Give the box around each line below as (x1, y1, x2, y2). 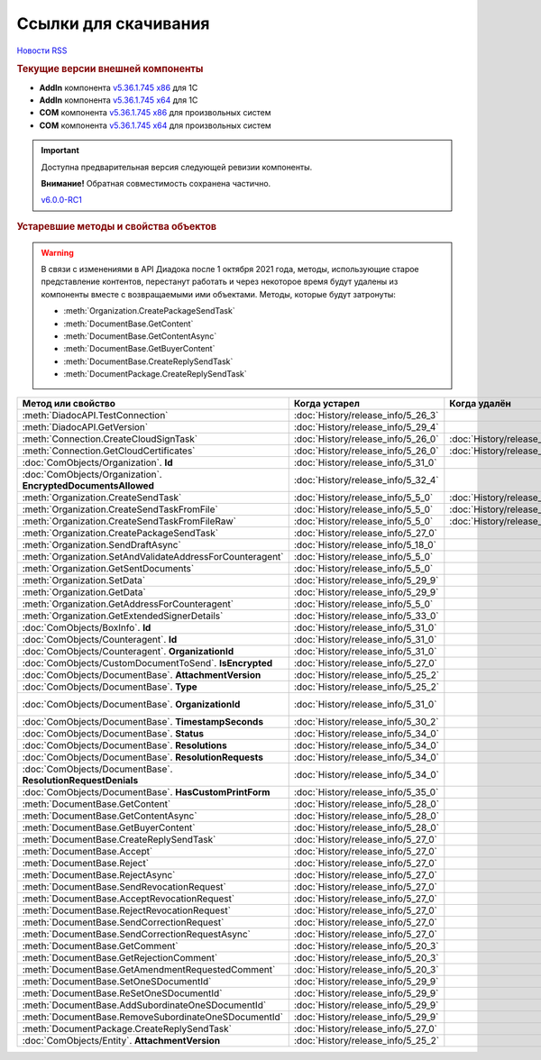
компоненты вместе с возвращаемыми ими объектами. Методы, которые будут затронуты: (41, 288, 397, 299)
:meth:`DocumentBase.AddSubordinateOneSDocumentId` (22, 999, 267, 1011)
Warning (41, 247, 74, 258)
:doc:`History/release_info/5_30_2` (293, 715, 439, 727)
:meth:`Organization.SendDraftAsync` (22, 538, 182, 551)
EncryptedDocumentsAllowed (22, 479, 155, 491)
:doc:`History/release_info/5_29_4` (293, 420, 439, 433)
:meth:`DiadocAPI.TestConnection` (22, 408, 169, 421)
